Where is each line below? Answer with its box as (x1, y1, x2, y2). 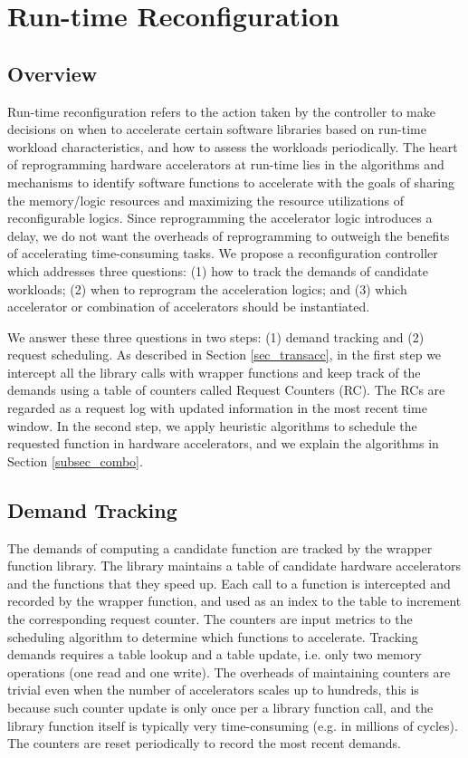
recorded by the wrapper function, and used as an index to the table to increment (7, 591, 462, 610)
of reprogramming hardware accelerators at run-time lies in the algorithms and (7, 155, 444, 174)
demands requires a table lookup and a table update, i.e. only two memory (7, 645, 422, 664)
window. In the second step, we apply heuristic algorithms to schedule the (7, 416, 417, 435)
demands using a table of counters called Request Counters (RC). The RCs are (7, 380, 445, 399)
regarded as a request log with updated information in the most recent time (7, 398, 427, 417)
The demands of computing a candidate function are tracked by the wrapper (7, 538, 433, 557)
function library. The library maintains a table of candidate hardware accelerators (7, 556, 462, 575)
